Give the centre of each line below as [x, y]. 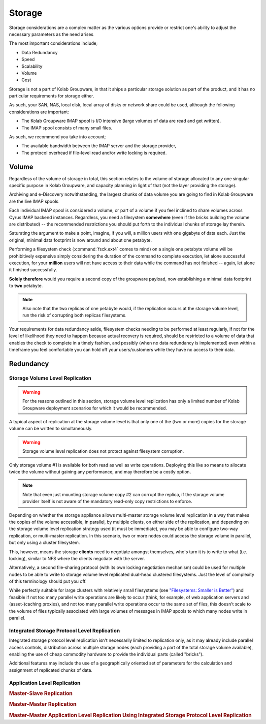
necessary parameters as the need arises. [52, 34]
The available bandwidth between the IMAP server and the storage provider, [99, 146]
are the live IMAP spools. [34, 201]
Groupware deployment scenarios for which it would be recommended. [95, 408]
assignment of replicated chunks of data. [51, 670]
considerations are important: [39, 112]
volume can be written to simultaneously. [51, 429]
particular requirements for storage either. [52, 96]
